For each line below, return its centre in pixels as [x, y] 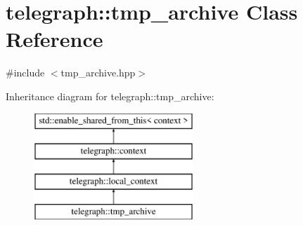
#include [25, 73]
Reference [54, 39]
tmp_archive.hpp [98, 73]
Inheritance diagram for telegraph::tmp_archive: [110, 96]
